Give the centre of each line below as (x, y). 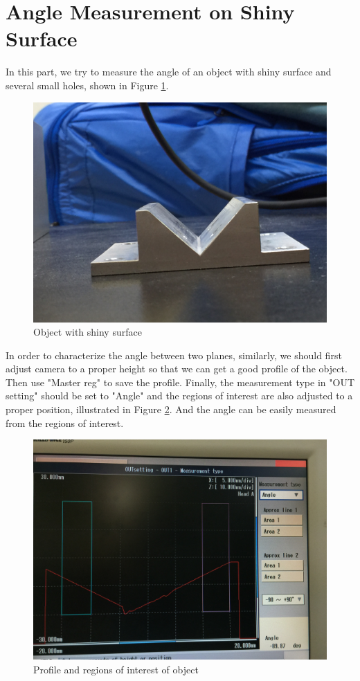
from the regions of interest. (65, 423)
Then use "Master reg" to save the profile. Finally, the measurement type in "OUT (180, 382)
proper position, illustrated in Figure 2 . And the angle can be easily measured (171, 409)
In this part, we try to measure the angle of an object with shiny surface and (169, 72)
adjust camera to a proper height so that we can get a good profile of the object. (177, 369)
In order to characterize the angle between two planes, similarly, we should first (174, 355)
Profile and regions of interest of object (116, 669)
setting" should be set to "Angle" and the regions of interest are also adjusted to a (179, 396)
